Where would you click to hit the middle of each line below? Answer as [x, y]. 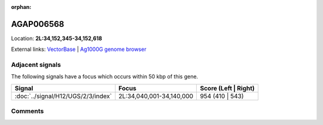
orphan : [21, 7]
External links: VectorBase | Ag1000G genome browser [79, 49]
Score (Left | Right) [227, 88]
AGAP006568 [38, 24]
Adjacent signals [36, 65]
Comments [28, 111]
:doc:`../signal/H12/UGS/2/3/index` [63, 96]
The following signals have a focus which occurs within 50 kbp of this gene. [105, 77]
